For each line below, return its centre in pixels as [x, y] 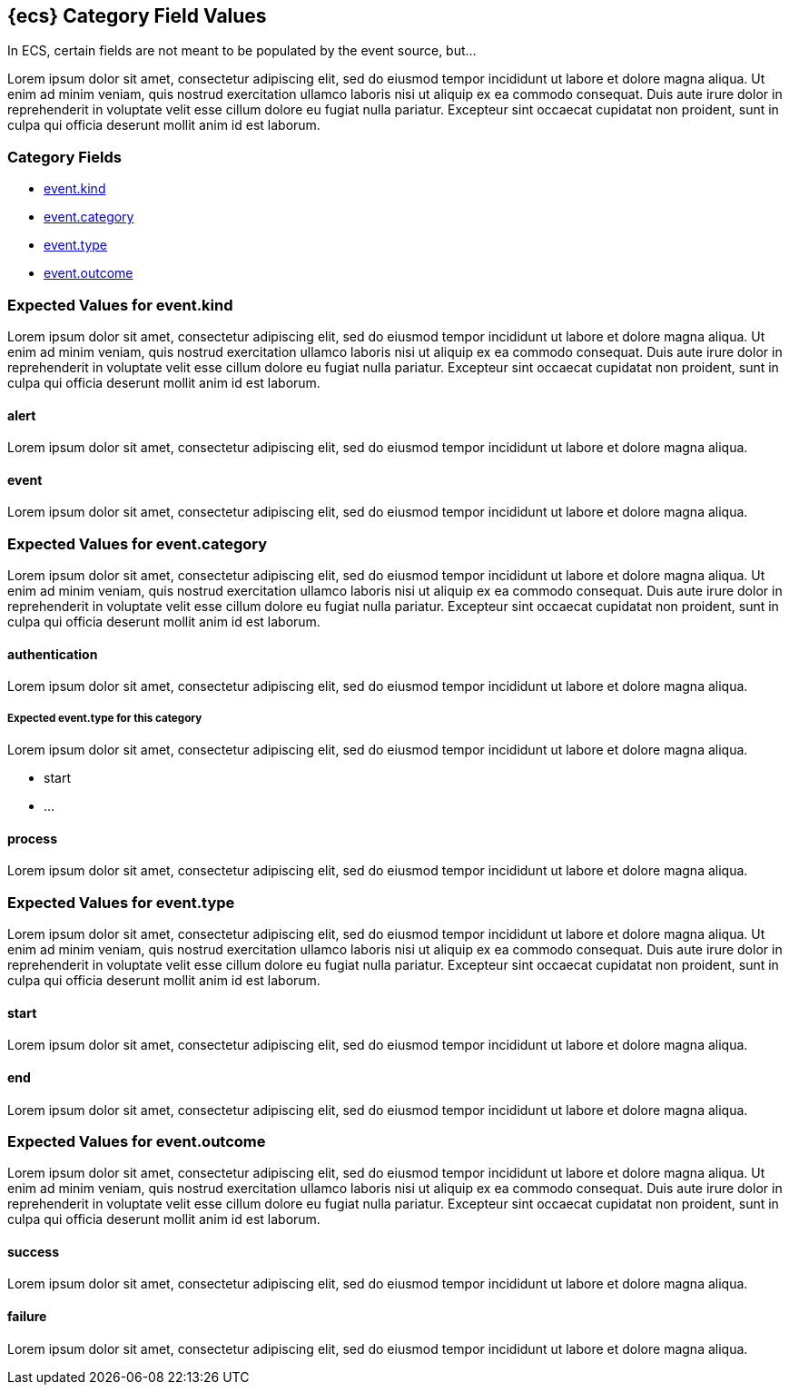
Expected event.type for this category [105, 718]
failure [27, 1317]
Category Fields [64, 157]
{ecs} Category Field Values [137, 16]
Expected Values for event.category [138, 543]
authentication [53, 654]
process [33, 838]
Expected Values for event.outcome [137, 1141]
